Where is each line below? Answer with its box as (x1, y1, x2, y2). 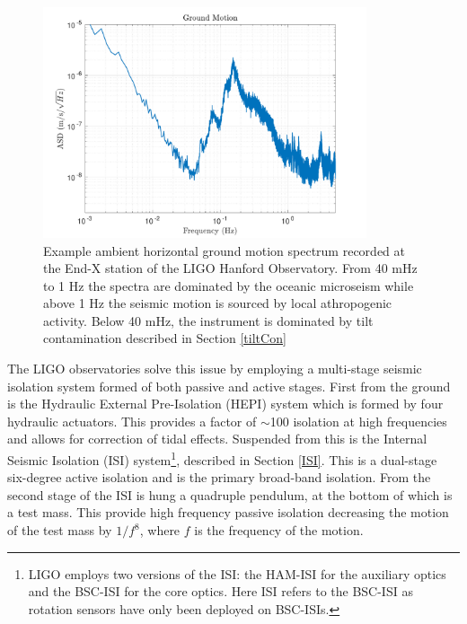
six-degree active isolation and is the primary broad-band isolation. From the (7, 468, 431, 487)
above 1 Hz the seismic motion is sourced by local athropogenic (43, 294, 392, 312)
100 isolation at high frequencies (269, 411, 447, 430)
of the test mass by (7, 521, 112, 540)
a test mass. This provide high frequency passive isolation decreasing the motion (7, 503, 449, 522)
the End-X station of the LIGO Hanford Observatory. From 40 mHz (43, 259, 418, 277)
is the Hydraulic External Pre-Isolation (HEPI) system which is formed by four (7, 394, 444, 413)
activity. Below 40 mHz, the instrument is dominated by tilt (43, 311, 374, 330)
